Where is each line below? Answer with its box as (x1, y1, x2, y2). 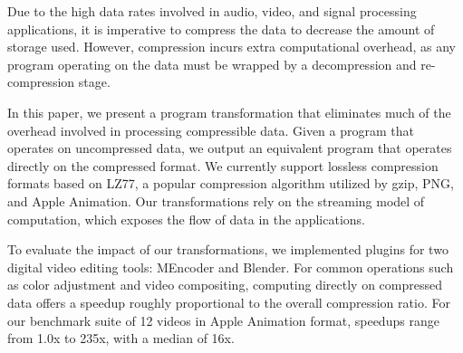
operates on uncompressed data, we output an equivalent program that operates (7, 138, 452, 157)
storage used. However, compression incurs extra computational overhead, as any (7, 37, 456, 56)
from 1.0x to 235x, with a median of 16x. (7, 329, 235, 348)
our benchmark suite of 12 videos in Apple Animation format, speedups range (7, 310, 439, 329)
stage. (78, 72, 111, 91)
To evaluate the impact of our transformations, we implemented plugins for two (7, 240, 449, 259)
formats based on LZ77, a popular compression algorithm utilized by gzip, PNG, (7, 174, 454, 193)
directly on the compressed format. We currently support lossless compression (7, 156, 439, 175)
